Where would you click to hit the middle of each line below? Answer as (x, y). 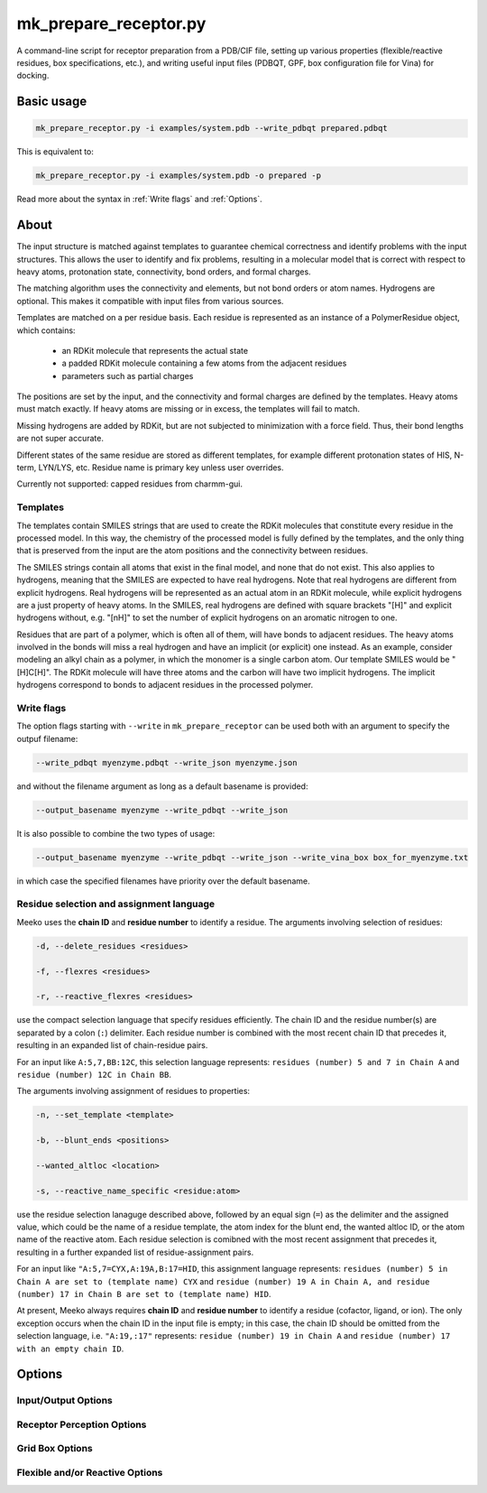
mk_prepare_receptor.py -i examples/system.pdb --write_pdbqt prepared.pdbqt (211, 128)
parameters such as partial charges (128, 376)
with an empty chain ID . (70, 1349)
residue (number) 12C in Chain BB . (94, 1074)
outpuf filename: (47, 738)
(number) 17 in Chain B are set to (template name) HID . (144, 1294)
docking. (33, 76)
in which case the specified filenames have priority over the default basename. (163, 881)
